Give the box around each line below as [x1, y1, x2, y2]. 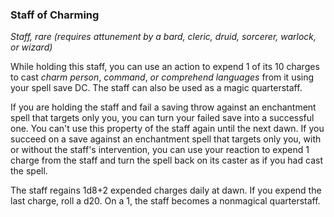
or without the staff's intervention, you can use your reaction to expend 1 [10, 144, 310, 156]
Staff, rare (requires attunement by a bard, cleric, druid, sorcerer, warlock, [10, 31, 317, 43]
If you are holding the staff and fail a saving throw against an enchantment [10, 101, 317, 113]
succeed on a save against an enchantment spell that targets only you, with [10, 133, 322, 145]
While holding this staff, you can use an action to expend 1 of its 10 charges [10, 61, 320, 73]
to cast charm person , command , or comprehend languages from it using [10, 71, 315, 83]
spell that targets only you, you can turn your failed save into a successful [10, 112, 315, 124]
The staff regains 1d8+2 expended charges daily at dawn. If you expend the [10, 184, 322, 197]
